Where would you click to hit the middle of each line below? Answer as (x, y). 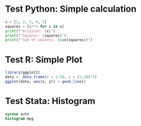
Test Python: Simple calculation (71, 9)
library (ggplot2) (23, 72)
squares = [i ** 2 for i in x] (35, 26)
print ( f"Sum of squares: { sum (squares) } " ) (49, 40)
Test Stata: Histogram (50, 101)
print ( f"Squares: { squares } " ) (36, 36)
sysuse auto (17, 114)
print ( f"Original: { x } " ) (30, 31)
